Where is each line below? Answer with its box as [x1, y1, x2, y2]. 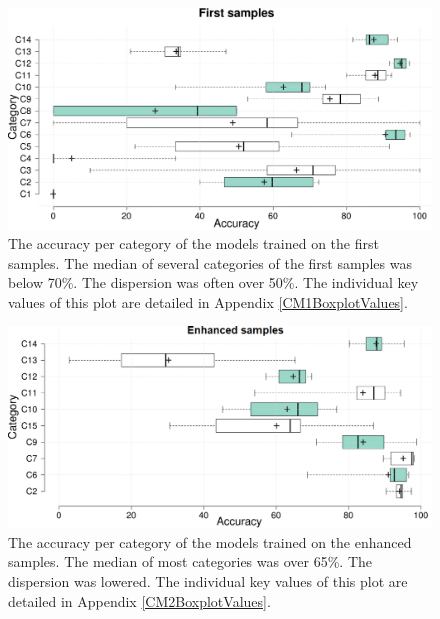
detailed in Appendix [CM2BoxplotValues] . [8, 590, 271, 611]
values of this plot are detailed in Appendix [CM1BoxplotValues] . [8, 291, 408, 312]
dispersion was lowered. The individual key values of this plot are [8, 570, 408, 591]
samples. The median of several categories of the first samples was [8, 252, 412, 273]
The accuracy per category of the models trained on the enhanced [8, 531, 412, 552]
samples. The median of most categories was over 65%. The [8, 551, 372, 572]
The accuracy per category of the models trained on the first [8, 233, 379, 254]
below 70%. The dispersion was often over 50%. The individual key [8, 272, 419, 293]
